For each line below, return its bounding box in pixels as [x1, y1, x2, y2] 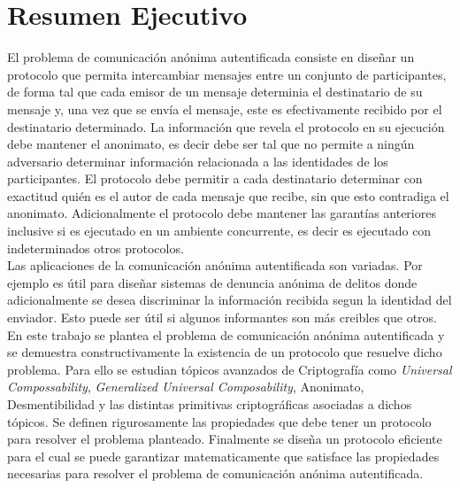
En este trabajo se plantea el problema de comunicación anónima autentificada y [7, 325, 445, 344]
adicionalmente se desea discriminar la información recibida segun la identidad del [7, 290, 452, 309]
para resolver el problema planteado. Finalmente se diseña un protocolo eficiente [7, 430, 442, 448]
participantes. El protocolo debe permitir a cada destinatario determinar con [7, 169, 423, 188]
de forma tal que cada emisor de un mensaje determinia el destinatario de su [7, 82, 423, 101]
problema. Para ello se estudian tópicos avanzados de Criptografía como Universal [7, 360, 452, 378]
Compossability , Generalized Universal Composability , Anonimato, [7, 377, 364, 396]
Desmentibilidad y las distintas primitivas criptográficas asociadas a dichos [7, 395, 412, 413]
